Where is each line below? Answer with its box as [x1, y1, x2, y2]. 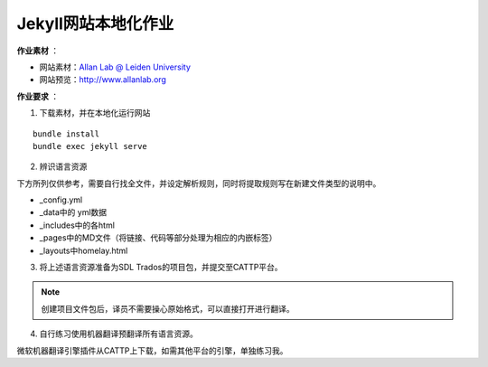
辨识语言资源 [39, 161, 88, 172]
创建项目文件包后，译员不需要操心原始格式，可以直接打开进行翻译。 [41, 303, 295, 314]
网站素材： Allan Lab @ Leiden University [39, 61, 192, 72]
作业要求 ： [16, 90, 59, 101]
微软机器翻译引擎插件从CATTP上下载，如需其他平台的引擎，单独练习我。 [16, 344, 288, 356]
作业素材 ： [16, 45, 59, 56]
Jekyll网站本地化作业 [16, 14, 174, 33]
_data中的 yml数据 [39, 207, 108, 218]
